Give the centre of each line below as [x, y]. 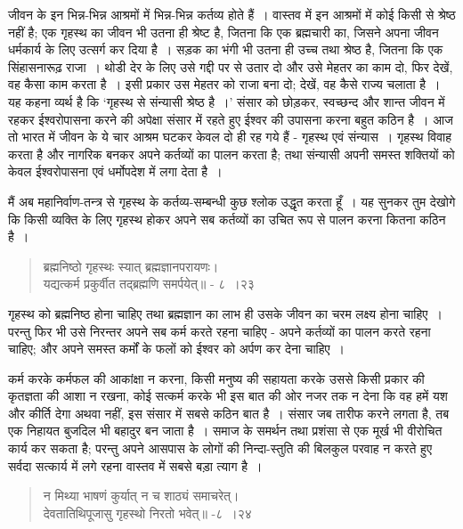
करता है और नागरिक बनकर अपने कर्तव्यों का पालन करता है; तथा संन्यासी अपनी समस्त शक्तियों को [231, 154]
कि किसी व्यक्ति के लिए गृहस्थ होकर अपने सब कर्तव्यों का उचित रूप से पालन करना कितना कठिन [227, 219]
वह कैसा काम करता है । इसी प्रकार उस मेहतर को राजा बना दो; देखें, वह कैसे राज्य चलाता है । [224, 84]
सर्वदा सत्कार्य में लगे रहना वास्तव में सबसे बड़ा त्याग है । [135, 465]
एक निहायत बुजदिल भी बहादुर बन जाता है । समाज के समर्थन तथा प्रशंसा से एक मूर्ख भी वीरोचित [225, 431]
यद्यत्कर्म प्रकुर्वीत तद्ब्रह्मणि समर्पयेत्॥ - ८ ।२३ [149, 284]
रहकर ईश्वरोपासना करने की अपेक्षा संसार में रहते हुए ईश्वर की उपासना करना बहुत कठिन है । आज [231, 119]
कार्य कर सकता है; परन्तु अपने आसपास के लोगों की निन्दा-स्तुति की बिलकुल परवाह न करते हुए [220, 448]
